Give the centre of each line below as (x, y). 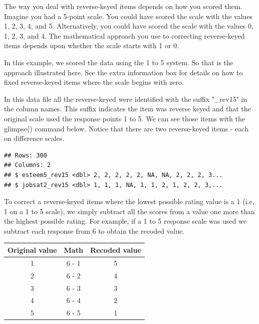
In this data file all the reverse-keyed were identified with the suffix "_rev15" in (126, 99)
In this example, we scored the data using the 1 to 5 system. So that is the (119, 62)
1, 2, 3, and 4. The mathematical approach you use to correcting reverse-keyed (124, 35)
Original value (32, 250)
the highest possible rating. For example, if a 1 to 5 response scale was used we (125, 221)
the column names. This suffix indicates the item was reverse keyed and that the (127, 109)
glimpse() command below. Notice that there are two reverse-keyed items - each (126, 128)
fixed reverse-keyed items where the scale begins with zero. (94, 82)
